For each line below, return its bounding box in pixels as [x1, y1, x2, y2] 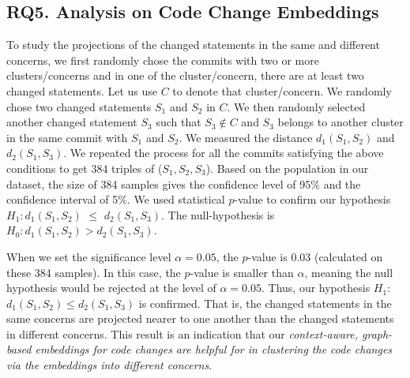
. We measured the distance [179, 129, 313, 145]
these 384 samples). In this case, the [6, 264, 181, 280]
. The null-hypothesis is [161, 206, 275, 223]
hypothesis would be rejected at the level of [6, 279, 216, 296]
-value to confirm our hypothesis [234, 191, 391, 208]
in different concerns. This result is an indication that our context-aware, [6, 325, 359, 342]
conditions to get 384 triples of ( [6, 159, 163, 176]
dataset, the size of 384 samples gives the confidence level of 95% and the [6, 175, 361, 192]
